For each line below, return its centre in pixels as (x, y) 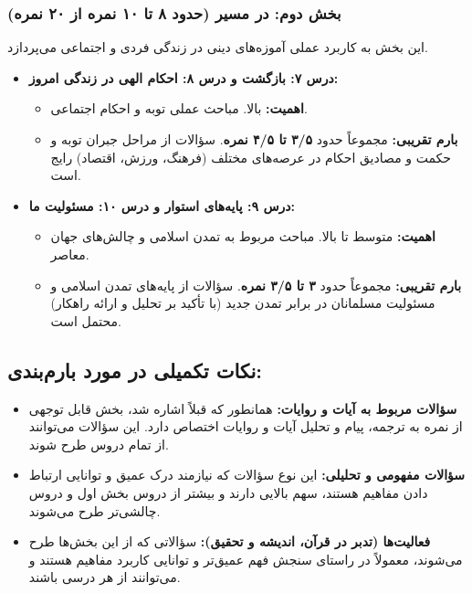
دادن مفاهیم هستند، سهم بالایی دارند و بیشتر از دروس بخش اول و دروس (228, 492)
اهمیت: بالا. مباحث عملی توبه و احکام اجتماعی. (179, 108)
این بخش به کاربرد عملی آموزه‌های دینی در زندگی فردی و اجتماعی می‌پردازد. (218, 47)
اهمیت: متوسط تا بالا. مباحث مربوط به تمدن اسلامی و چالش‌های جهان (243, 236)
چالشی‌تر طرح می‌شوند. (94, 510)
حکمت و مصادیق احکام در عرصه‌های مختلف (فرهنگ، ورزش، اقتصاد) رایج (251, 157)
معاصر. (70, 254)
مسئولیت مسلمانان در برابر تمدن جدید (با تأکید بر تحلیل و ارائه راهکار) (243, 303)
